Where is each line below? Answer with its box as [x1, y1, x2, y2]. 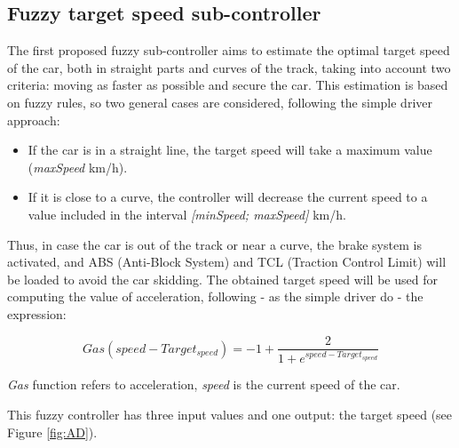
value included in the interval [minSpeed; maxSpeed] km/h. [28, 204, 346, 223]
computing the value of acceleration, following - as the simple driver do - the [7, 287, 423, 306]
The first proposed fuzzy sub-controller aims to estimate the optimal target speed [7, 41, 450, 60]
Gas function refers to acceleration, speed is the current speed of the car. [7, 375, 400, 394]
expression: [7, 304, 67, 323]
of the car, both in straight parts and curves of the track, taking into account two [7, 58, 451, 76]
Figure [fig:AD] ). [7, 422, 98, 441]
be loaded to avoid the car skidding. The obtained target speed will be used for [7, 269, 438, 288]
